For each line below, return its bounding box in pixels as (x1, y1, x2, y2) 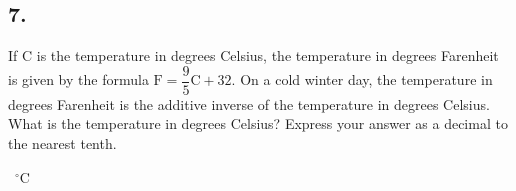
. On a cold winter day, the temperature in (231, 69, 493, 90)
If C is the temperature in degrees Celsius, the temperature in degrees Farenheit (8, 45, 499, 66)
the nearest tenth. (8, 133, 117, 154)
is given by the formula (8, 69, 149, 90)
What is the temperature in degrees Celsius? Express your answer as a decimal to (8, 113, 508, 134)
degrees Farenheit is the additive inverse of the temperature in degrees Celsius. (8, 93, 490, 114)
